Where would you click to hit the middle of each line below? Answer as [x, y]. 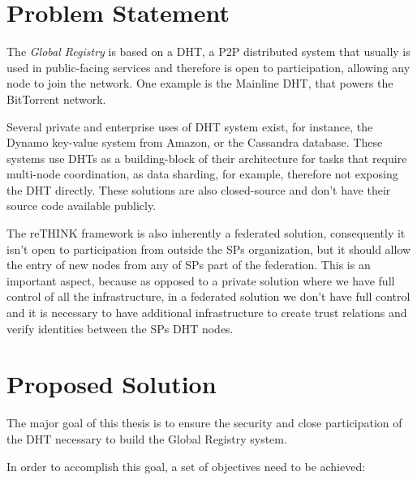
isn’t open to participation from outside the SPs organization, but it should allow [209, 249]
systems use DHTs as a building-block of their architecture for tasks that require [207, 158]
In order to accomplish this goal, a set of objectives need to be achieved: [186, 466]
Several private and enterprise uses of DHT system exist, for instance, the [190, 126]
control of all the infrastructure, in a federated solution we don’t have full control [208, 296]
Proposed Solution [112, 384]
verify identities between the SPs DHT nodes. [120, 328]
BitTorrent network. [56, 99]
